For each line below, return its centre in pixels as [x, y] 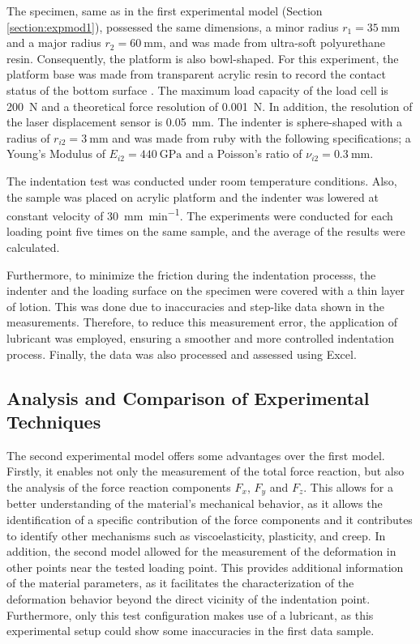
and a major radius [54, 43]
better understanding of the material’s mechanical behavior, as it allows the [195, 503]
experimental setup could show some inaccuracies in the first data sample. [191, 631]
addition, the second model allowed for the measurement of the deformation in [201, 551]
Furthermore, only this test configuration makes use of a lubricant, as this [190, 614]
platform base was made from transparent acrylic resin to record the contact [197, 74]
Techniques [54, 421]
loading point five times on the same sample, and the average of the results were [206, 231]
